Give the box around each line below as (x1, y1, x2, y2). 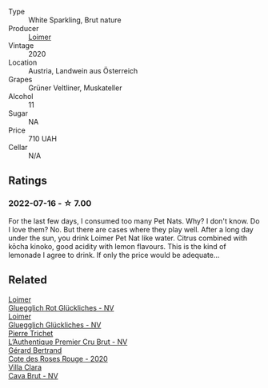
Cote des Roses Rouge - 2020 (8, 354, 108, 363)
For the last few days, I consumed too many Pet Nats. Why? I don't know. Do (8, 216, 260, 226)
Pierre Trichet (8, 328, 54, 338)
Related (8, 273, 48, 287)
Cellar (8, 143, 28, 152)
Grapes (8, 75, 33, 84)
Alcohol (8, 92, 34, 101)
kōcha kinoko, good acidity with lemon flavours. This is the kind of (8, 241, 226, 251)
